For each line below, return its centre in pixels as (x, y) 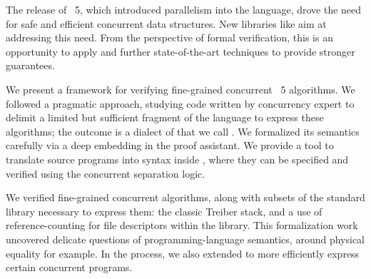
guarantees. (30, 65)
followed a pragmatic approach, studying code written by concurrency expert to (180, 103)
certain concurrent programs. (69, 267)
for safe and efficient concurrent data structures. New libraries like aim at (166, 23)
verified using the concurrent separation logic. (106, 173)
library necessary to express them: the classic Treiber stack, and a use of (164, 211)
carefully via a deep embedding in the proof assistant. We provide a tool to (170, 145)
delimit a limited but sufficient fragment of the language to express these (165, 117)
